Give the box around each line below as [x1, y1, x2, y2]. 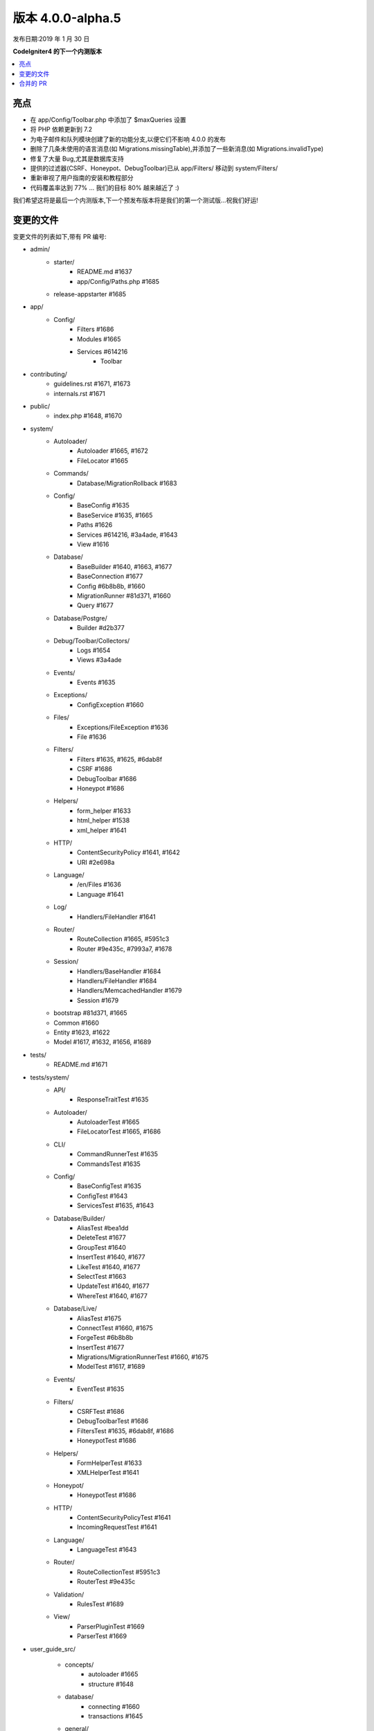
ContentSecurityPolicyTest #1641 [77, 1513, 171, 1521]
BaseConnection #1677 [77, 572, 143, 581]
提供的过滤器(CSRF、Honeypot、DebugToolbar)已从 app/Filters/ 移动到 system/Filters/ [30, 163, 278, 172]
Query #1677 [77, 601, 114, 609]
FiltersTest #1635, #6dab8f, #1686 [77, 1426, 175, 1435]
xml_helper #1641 [77, 826, 127, 834]
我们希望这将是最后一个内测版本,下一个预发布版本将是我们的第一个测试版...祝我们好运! [12, 196, 259, 204]
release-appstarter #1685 [53, 290, 127, 298]
